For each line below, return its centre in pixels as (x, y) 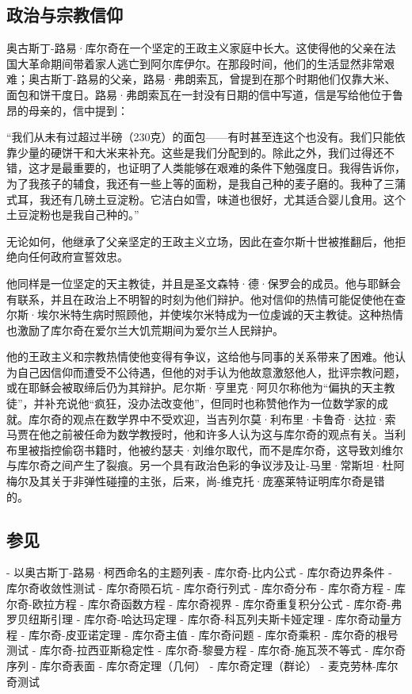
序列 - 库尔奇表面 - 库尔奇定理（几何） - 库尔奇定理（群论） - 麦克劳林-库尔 (202, 665)
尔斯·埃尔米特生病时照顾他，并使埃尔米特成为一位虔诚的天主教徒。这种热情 (205, 314)
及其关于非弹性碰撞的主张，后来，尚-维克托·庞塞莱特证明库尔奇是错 (206, 481)
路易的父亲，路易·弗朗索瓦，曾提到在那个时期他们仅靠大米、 (236, 79)
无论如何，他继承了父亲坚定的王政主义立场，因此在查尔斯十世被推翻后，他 (200, 241)
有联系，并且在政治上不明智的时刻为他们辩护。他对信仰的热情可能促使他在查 (206, 299)
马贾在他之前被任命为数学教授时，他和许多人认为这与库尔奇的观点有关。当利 (206, 434)
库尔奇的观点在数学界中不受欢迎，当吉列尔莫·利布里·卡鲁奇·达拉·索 (212, 418)
